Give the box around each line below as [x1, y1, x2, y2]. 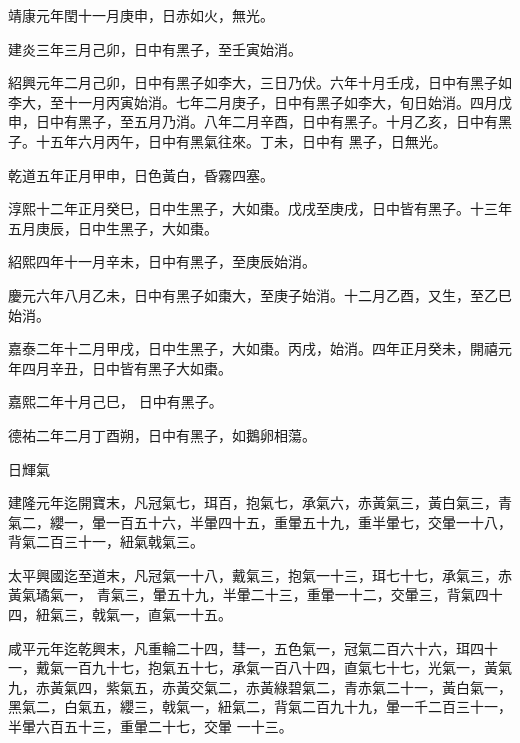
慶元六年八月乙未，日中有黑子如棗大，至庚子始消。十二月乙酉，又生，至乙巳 [8, 284, 512, 305]
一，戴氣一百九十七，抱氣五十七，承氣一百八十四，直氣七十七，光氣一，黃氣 [8, 657, 512, 678]
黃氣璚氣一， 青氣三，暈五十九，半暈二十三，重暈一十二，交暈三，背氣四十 [8, 584, 503, 605]
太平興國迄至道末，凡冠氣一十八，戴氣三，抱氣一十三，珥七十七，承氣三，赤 [8, 564, 512, 585]
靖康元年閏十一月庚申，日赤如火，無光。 [8, 5, 274, 25]
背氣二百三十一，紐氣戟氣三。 [8, 531, 204, 552]
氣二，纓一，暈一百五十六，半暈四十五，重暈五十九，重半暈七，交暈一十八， [8, 511, 512, 532]
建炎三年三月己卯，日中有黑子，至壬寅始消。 [8, 38, 302, 59]
